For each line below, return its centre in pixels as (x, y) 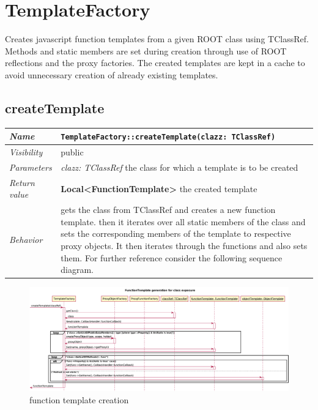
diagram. (77, 270)
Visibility (26, 152)
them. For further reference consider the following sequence (172, 257)
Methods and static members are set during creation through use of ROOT (146, 50)
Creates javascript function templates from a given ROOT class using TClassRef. (157, 39)
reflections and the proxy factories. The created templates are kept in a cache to (155, 63)
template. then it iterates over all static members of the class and (183, 221)
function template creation (79, 400)
